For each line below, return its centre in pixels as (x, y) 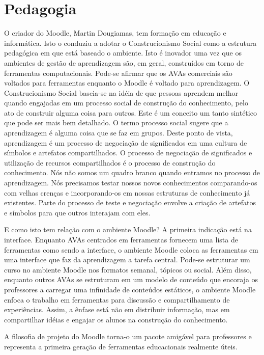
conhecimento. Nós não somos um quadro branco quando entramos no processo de (132, 172)
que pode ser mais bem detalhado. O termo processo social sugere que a (116, 122)
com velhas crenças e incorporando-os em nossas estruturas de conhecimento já (127, 192)
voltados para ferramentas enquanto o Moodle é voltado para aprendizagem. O (127, 83)
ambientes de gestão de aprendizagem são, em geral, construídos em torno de (124, 62)
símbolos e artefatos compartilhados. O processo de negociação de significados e (128, 153)
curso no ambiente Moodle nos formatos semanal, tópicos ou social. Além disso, (128, 269)
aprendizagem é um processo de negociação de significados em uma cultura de (126, 142)
